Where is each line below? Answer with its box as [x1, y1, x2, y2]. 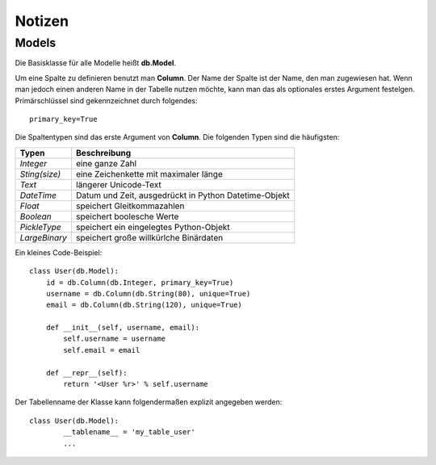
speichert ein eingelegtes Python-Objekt [75, 221, 230, 232]
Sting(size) [19, 168, 61, 179]
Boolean [19, 211, 52, 222]
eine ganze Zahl [75, 157, 137, 169]
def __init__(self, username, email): [45, 323, 200, 333]
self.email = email [63, 346, 140, 354]
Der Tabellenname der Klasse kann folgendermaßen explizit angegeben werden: [15, 397, 283, 407]
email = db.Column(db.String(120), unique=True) [45, 300, 242, 310]
